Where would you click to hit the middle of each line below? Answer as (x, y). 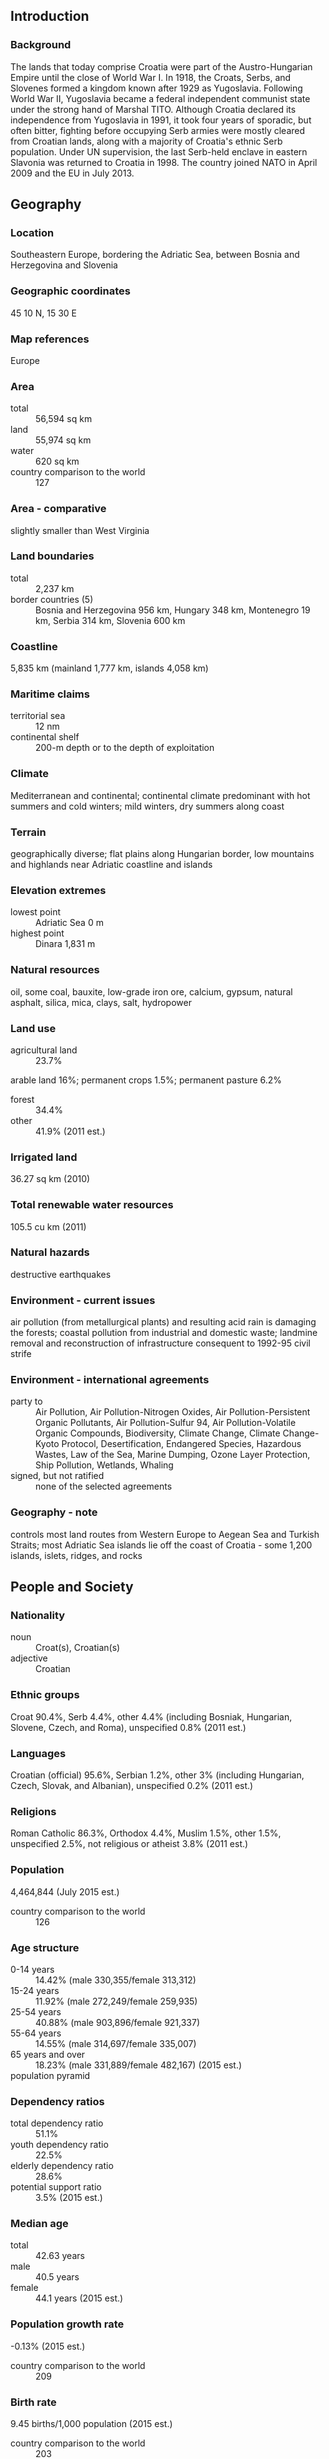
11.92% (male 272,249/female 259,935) (116, 2001)
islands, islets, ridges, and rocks (76, 1555)
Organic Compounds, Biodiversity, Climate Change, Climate (158, 1433)
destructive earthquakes (61, 1274)
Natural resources (55, 970)
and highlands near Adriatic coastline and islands (111, 865)
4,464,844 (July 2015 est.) (65, 1891)
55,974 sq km (63, 440)
